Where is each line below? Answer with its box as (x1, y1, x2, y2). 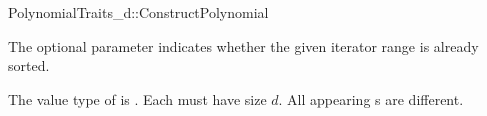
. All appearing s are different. (278, 88, 464, 109)
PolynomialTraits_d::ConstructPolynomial (8, 2, 269, 22)
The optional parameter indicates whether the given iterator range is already (8, 35, 479, 56)
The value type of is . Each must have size (8, 88, 267, 109)
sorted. (8, 55, 50, 76)
